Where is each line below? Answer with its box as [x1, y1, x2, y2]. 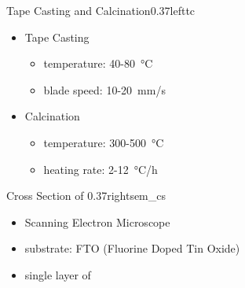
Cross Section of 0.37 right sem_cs [6, 187, 166, 204]
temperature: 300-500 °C [43, 134, 164, 150]
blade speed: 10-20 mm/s [43, 81, 166, 98]
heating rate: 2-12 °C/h [43, 161, 158, 177]
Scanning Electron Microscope [24, 213, 170, 230]
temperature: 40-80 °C [43, 55, 153, 72]
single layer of [24, 266, 91, 282]
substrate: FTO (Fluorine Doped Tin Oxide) [24, 240, 240, 257]
